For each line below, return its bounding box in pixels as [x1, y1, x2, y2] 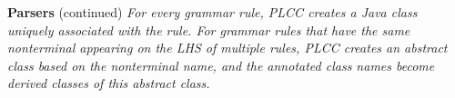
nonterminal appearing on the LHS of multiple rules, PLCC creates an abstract [7, 38, 448, 57]
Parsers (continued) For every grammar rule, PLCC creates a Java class [7, 3, 418, 21]
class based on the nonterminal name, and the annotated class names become [7, 55, 435, 74]
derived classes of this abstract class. [7, 73, 210, 93]
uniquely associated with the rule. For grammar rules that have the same [7, 20, 410, 39]
